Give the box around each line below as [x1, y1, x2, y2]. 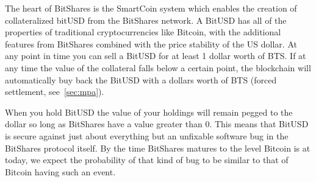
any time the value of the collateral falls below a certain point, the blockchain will [5, 61, 311, 74]
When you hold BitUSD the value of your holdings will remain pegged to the [5, 105, 293, 118]
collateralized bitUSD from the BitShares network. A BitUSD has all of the [5, 13, 287, 26]
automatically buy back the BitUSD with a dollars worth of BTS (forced [5, 73, 277, 86]
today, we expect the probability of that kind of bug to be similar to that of [5, 153, 289, 166]
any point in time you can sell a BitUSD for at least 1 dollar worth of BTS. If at [5, 49, 306, 62]
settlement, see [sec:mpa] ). [5, 85, 104, 98]
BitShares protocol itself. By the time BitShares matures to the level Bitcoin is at [5, 141, 311, 154]
